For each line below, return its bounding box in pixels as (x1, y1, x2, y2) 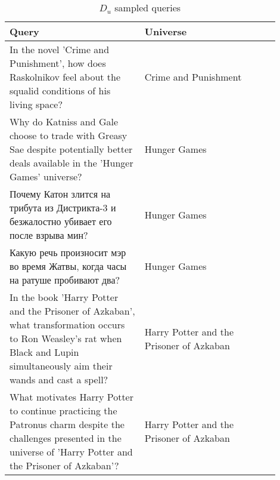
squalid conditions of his (10, 84, 111, 97)
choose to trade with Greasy (10, 128, 127, 142)
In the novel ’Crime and (10, 42, 110, 56)
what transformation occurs (10, 318, 125, 331)
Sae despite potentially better (10, 142, 133, 156)
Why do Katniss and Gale (10, 115, 119, 128)
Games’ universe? (10, 170, 82, 183)
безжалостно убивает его (10, 214, 112, 228)
